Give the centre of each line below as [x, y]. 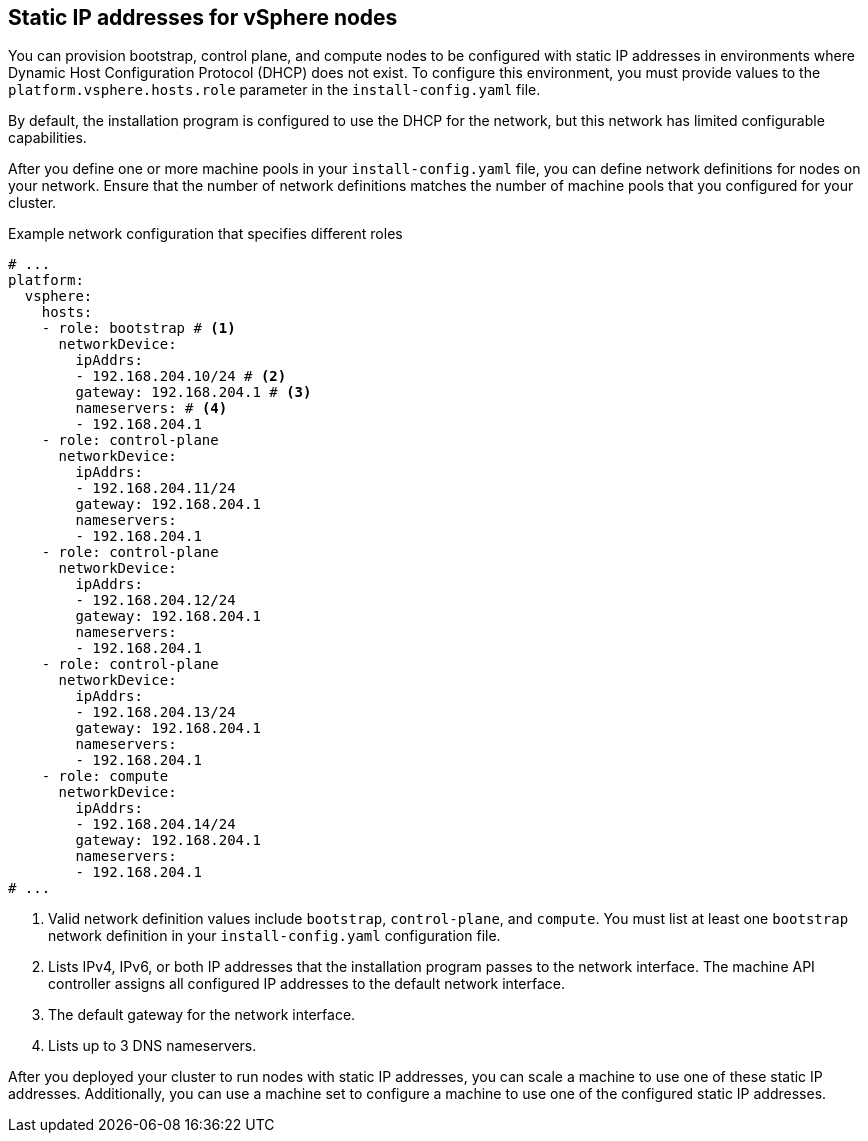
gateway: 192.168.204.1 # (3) [193, 392]
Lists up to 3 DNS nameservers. [152, 1046]
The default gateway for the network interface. [202, 1015]
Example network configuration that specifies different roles [205, 234]
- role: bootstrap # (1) [138, 328]
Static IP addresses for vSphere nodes [203, 17]
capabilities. [47, 138]
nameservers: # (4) [151, 408]
